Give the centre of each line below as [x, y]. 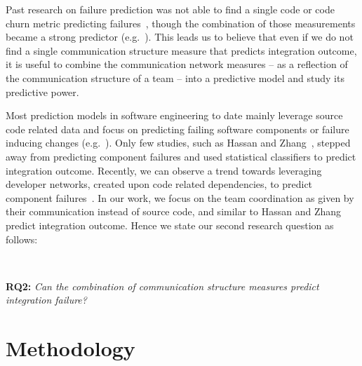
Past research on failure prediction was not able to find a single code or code [170, 9]
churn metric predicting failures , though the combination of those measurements [181, 23]
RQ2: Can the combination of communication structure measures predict [162, 286]
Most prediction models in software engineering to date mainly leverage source [174, 115]
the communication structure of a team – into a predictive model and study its [175, 77]
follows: [22, 239]
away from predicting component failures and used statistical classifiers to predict [181, 156]
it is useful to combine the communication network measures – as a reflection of [177, 64]
